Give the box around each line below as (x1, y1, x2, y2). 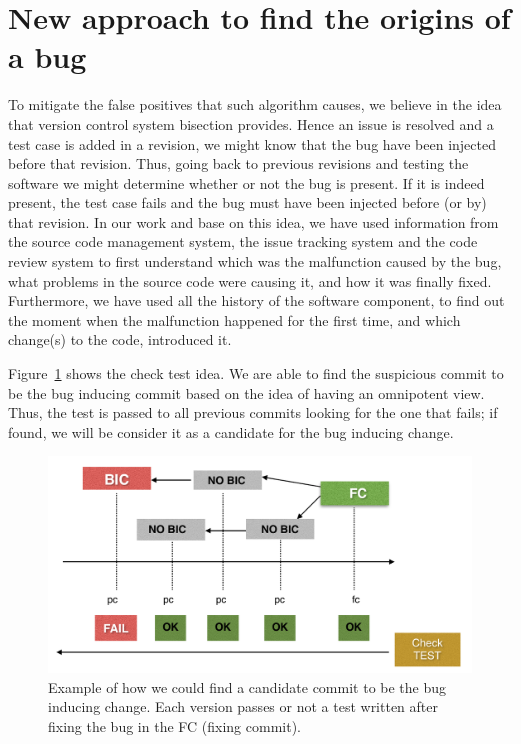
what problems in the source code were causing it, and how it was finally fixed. (8, 270, 492, 291)
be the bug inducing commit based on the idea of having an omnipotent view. (8, 382, 485, 403)
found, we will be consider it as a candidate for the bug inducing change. (8, 421, 454, 442)
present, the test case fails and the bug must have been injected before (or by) (8, 192, 487, 213)
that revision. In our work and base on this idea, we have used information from (8, 211, 499, 232)
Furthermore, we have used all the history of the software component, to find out (8, 290, 505, 311)
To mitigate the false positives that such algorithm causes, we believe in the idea (8, 94, 502, 115)
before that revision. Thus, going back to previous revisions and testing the (8, 153, 469, 174)
